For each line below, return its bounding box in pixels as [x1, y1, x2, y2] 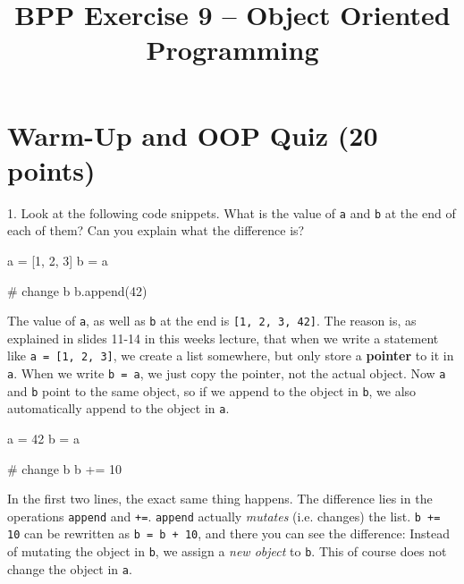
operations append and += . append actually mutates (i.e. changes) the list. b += [7, 506, 441, 525]
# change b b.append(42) [7, 281, 148, 300]
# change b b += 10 [7, 459, 122, 478]
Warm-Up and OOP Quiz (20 [7, 116, 378, 153]
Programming [146, 31, 319, 68]
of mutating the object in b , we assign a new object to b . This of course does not [7, 542, 447, 561]
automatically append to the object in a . [7, 399, 230, 418]
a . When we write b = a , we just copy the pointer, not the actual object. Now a [7, 364, 446, 383]
